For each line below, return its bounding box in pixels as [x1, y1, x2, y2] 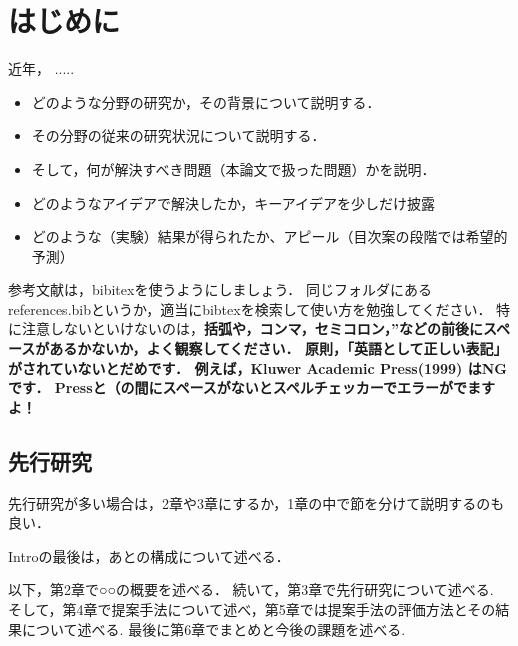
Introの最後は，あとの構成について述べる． [8, 545, 290, 566]
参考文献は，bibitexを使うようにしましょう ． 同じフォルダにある [8, 279, 432, 300]
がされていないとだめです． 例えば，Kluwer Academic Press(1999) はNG [8, 357, 507, 378]
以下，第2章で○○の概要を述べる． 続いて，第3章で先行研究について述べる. [8, 579, 494, 600]
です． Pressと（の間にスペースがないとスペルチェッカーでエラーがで [8, 377, 468, 398]
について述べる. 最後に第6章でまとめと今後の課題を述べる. [21, 618, 406, 639]
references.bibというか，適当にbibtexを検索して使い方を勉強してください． [8, 298, 492, 319]
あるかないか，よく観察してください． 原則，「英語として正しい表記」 [49, 338, 508, 359]
